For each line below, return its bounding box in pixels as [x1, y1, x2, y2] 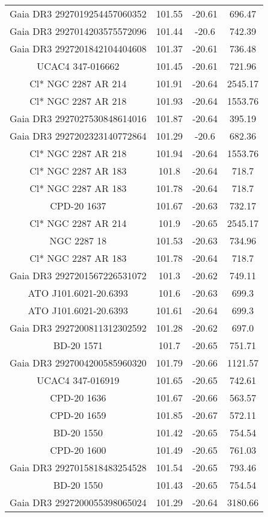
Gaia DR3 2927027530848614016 [10, 111, 147, 125]
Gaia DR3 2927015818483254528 [10, 460, 147, 474]
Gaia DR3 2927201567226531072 [10, 268, 147, 282]
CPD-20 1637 [50, 199, 106, 212]
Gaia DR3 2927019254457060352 [10, 7, 147, 20]
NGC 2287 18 [49, 234, 107, 247]
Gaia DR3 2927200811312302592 [10, 321, 147, 335]
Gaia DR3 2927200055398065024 [10, 495, 147, 509]
